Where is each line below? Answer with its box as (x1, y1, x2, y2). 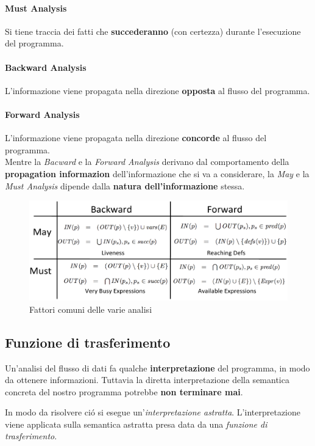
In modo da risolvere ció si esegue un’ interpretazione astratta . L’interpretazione (5, 406, 300, 419)
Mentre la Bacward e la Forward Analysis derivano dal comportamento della (5, 155, 289, 168)
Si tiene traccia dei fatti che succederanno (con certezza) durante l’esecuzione (5, 24, 301, 37)
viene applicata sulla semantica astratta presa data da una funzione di (5, 417, 267, 430)
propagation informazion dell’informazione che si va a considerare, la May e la (5, 167, 310, 180)
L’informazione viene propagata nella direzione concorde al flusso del (5, 131, 267, 144)
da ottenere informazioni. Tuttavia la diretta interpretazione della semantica (5, 373, 289, 386)
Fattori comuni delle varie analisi (29, 302, 152, 315)
